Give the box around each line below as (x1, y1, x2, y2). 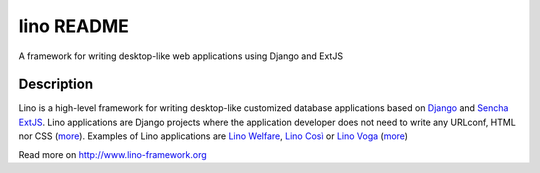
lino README (18, 15, 130, 37)
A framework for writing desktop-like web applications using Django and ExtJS (18, 50, 344, 62)
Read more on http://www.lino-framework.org (18, 148, 207, 160)
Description (18, 76, 94, 93)
